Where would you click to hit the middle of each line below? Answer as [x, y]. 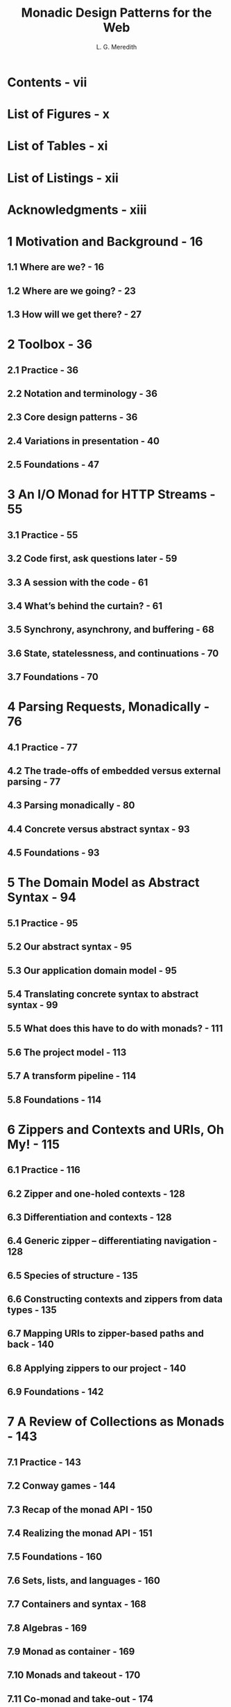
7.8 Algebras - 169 [47, 1628]
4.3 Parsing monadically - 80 [71, 805]
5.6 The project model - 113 [67, 1052]
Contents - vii [47, 82]
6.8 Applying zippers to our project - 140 [97, 1368]
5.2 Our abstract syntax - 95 [70, 947]
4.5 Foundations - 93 [53, 853]
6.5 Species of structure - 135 [73, 1275]
